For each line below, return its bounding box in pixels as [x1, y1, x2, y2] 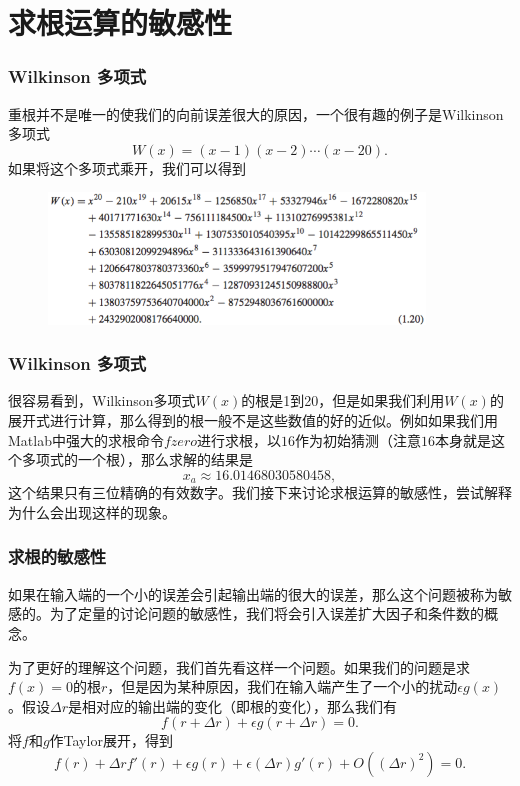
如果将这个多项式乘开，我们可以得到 [8, 157, 246, 178]
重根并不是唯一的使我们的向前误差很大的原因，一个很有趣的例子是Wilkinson [8, 103, 504, 124]
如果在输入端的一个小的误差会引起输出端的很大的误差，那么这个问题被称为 [8, 583, 498, 604]
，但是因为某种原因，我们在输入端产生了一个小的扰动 [107, 676, 458, 697]
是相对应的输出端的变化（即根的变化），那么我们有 [68, 695, 397, 716]
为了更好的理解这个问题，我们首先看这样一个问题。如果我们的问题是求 [8, 656, 470, 677]
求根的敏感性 [8, 544, 107, 569]
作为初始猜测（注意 [295, 429, 422, 450]
